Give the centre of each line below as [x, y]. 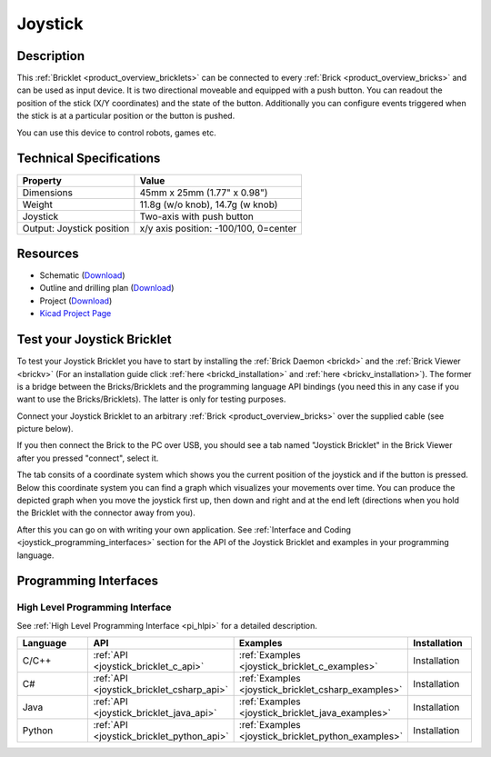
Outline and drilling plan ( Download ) [107, 288]
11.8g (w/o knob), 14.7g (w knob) [209, 204]
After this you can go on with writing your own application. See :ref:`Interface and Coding [184, 529]
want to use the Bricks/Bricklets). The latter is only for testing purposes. [151, 399]
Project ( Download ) [76, 301]
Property [42, 180]
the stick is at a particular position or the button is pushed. [126, 116]
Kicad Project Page [75, 314]
